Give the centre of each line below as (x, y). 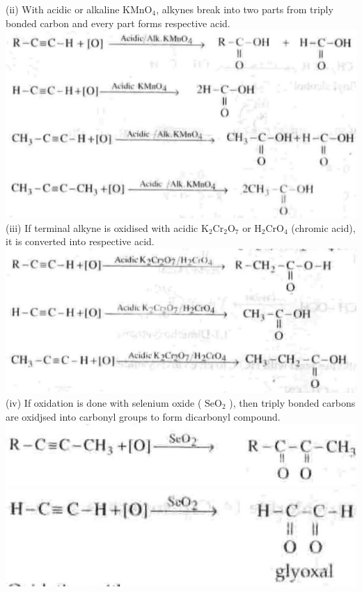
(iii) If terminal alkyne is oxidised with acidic (102, 227)
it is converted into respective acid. (80, 241)
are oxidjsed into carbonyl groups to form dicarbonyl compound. (143, 416)
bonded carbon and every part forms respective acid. (118, 23)
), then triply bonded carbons (292, 402)
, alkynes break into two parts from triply (245, 9)
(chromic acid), (323, 227)
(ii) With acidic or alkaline (63, 9)
